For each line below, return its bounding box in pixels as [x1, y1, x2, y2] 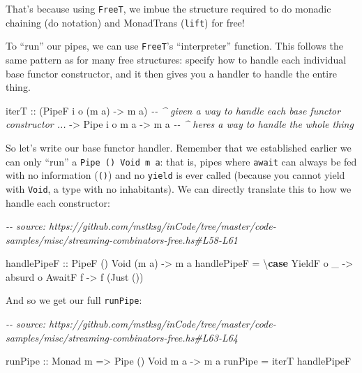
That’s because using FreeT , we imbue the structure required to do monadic [6, 1, 331, 15]
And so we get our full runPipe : [6, 293, 142, 307]
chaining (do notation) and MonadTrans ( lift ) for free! [6, 15, 245, 29]
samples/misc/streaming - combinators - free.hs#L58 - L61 [6, 232, 239, 247]
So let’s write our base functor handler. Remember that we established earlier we [6, 140, 352, 154]
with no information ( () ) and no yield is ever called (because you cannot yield [6, 168, 345, 182]
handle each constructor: [6, 195, 110, 210]
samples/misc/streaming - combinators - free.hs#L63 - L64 [6, 330, 239, 344]
